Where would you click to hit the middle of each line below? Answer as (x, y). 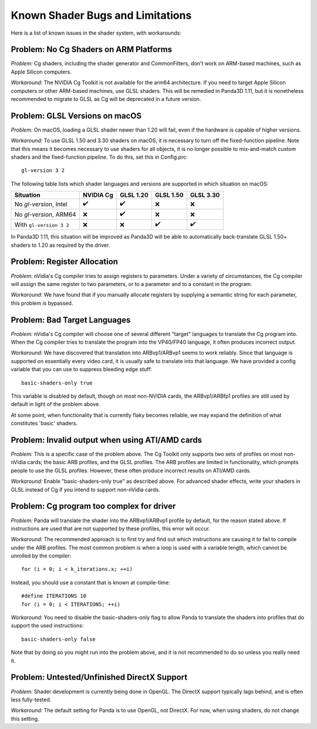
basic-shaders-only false (59, 639)
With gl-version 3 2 (42, 224)
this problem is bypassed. (42, 303)
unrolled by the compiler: (41, 556)
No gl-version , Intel (41, 204)
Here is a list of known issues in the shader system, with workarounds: (96, 33)
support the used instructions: (47, 626)
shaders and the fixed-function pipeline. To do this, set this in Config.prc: (99, 157)
